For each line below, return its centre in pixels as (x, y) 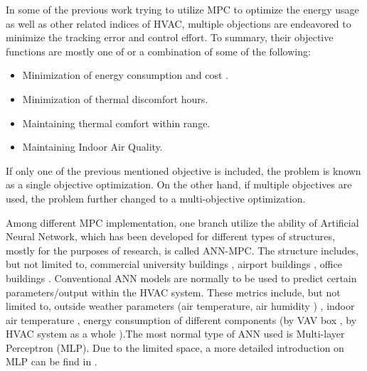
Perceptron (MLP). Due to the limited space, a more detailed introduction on (175, 347)
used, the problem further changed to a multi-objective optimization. (156, 198)
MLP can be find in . (52, 361)
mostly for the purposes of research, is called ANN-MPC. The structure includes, (182, 250)
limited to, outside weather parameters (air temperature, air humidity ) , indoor (180, 306)
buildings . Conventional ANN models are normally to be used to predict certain (181, 278)
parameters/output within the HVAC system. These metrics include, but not (173, 292)
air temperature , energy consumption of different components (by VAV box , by (181, 319)
